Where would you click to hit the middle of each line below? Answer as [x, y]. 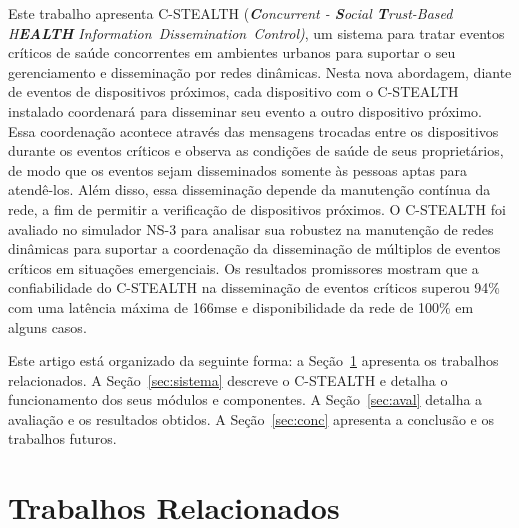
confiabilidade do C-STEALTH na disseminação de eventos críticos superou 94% [254, 287]
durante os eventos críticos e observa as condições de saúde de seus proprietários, [256, 150]
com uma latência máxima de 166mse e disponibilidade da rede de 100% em [241, 306]
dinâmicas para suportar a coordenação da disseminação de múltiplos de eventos [254, 248]
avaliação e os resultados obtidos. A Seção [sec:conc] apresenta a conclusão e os [251, 418]
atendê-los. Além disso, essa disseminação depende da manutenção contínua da [249, 189]
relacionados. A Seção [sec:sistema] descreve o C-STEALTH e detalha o [228, 379]
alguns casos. [47, 326]
